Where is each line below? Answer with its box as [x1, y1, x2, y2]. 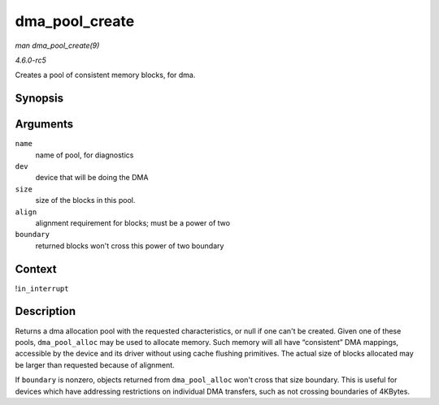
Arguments [15, 118, 74, 131]
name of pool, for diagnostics [35, 150, 134, 160]
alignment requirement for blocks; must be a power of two [35, 218, 231, 227]
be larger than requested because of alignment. [15, 360, 175, 369]
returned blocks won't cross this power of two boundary [35, 240, 224, 251]
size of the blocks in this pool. [35, 196, 136, 205]
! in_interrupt [15, 283, 69, 293]
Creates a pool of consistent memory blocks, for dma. [15, 70, 196, 80]
